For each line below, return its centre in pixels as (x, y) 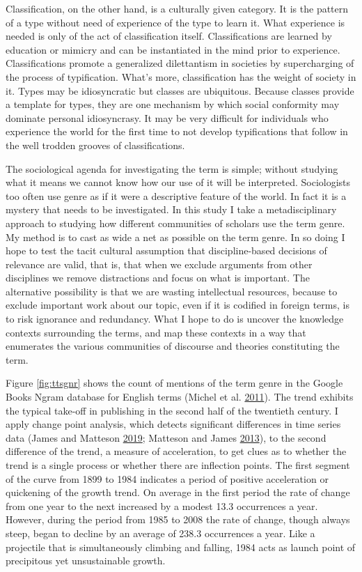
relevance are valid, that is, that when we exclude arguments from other (159, 264)
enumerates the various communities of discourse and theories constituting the (173, 346)
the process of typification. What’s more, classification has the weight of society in (181, 76)
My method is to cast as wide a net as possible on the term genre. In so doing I (175, 237)
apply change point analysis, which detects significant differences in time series (173, 424)
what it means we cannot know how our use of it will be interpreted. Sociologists (178, 182)
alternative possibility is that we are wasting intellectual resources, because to (172, 291)
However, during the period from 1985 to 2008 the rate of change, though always (178, 519)
